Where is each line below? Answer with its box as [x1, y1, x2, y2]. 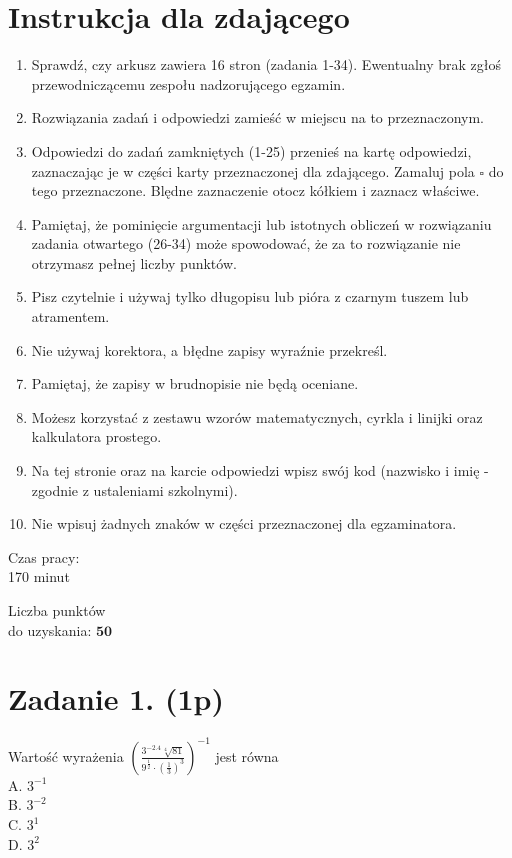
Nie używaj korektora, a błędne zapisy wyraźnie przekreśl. [31, 339, 388, 360]
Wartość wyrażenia [8, 745, 124, 766]
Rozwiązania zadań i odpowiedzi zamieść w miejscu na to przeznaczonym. [31, 107, 485, 128]
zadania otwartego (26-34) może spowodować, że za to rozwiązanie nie [31, 233, 461, 254]
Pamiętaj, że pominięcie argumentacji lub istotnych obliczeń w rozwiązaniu [31, 213, 492, 234]
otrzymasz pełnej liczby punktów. [31, 252, 237, 273]
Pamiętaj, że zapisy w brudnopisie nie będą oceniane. [31, 373, 359, 394]
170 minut [8, 566, 70, 587]
